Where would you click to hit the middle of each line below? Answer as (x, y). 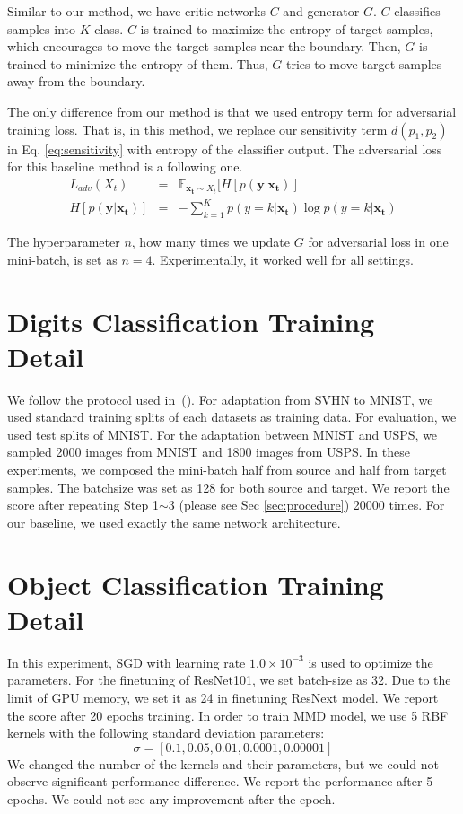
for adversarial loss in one (378, 242)
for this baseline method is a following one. (125, 166)
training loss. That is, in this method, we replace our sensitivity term (197, 129)
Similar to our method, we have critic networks (136, 11)
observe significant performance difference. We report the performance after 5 (220, 781)
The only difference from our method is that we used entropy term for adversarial (232, 111)
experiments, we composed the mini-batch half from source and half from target (227, 470)
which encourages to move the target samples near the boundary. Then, (204, 46)
